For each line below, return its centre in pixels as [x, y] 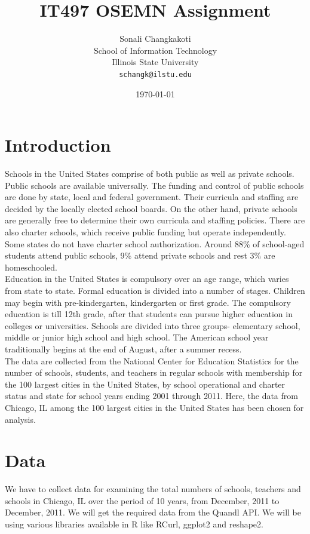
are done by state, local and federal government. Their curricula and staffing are [152, 197]
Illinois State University [155, 62]
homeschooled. [31, 267]
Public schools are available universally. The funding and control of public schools [154, 185]
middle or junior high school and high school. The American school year [137, 337]
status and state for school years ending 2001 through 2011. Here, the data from [151, 396]
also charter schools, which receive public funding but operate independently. [145, 232]
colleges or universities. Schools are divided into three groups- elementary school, [153, 325]
